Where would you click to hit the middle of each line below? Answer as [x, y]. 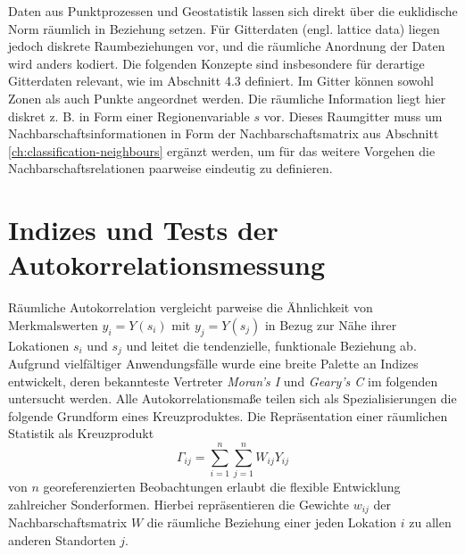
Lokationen [39, 345]
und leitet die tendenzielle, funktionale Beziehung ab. [271, 345]
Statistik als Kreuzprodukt [81, 433]
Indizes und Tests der [143, 230]
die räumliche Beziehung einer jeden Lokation [272, 522]
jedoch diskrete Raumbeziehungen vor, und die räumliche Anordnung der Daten [227, 46]
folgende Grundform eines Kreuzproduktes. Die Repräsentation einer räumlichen [228, 415]
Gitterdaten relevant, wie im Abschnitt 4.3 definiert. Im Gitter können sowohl [221, 81]
